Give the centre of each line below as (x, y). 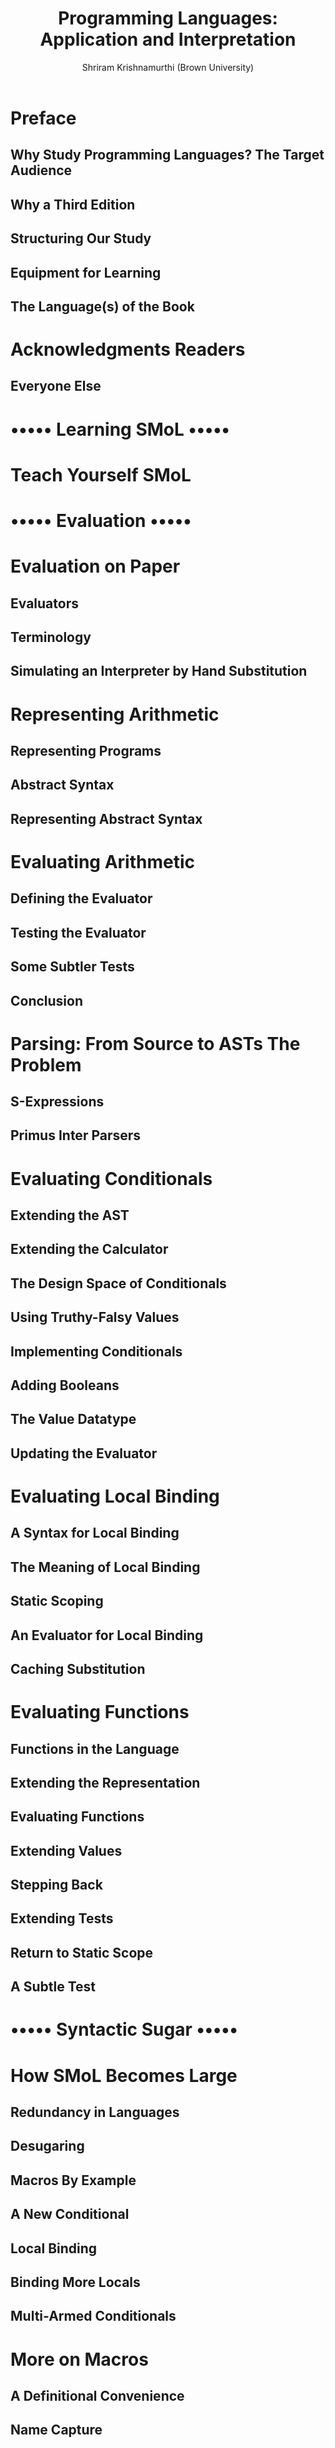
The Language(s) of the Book (102, 306)
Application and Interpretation (168, 39)
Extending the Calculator (89, 1249)
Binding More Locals (75, 2282)
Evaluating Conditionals (111, 1178)
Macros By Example (73, 2180)
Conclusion (47, 1000)
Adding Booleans (65, 1385)
